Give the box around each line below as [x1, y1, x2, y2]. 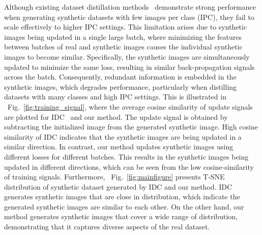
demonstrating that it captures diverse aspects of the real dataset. [4, 221, 210, 232]
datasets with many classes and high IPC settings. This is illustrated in [4, 91, 226, 102]
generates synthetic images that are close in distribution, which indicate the [4, 191, 240, 202]
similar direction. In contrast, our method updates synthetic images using [4, 141, 234, 152]
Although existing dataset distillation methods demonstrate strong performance [4, 2, 256, 12]
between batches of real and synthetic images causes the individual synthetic [4, 41, 243, 52]
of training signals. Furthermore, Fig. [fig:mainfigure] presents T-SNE [4, 171, 225, 182]
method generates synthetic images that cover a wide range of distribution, [4, 211, 238, 222]
